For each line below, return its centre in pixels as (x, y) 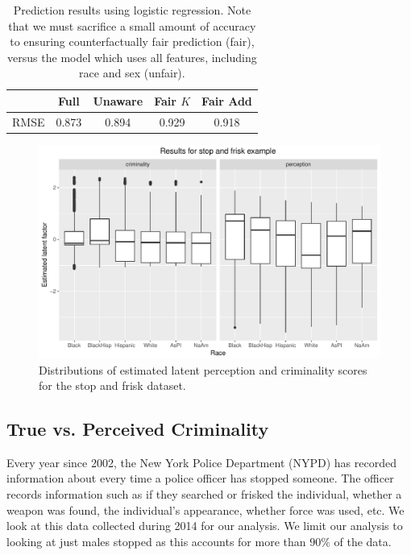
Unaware (118, 100)
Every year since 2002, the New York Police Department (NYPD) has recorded (201, 462)
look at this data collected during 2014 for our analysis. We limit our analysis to (205, 526)
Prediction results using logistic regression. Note (132, 10)
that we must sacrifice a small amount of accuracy (132, 25)
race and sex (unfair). (132, 73)
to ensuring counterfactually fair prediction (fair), (132, 41)
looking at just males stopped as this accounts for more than (156, 541)
